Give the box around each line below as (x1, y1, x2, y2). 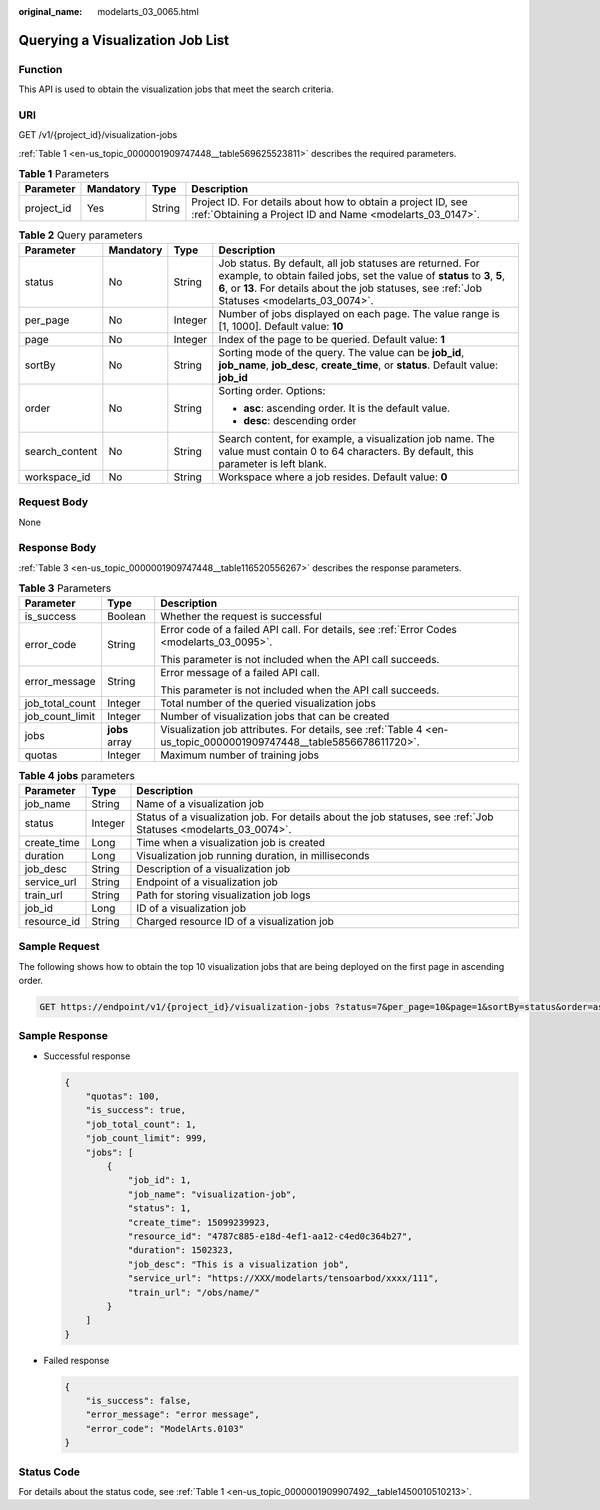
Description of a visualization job (136, 861, 291, 875)
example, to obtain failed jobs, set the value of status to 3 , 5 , (218, 268, 505, 282)
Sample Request (18, 940, 100, 954)
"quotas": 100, (85, 1091, 160, 1102)
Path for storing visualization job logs (136, 888, 311, 902)
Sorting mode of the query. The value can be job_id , (218, 345, 465, 359)
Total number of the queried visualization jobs (160, 696, 377, 710)
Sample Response (18, 1029, 109, 1043)
